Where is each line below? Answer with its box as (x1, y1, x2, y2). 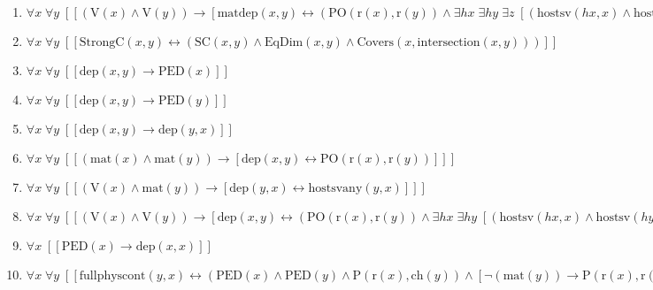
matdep (217, 7, 258, 19)
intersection (417, 36, 480, 49)
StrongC (79, 36, 125, 49)
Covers (357, 36, 395, 49)
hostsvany (308, 182, 363, 195)
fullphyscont (79, 270, 146, 282)
